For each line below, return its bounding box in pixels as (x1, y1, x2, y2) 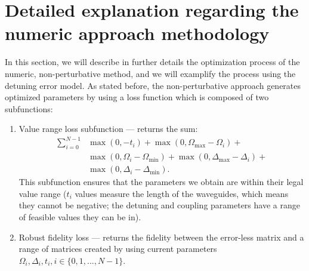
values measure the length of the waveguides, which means (75, 187, 289, 199)
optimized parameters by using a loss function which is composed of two (5, 91, 269, 103)
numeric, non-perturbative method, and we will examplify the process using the (5, 67, 296, 79)
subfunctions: (5, 102, 53, 115)
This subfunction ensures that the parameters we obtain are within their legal (18, 175, 304, 188)
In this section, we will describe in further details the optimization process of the (5, 56, 300, 68)
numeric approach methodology (5, 21, 270, 45)
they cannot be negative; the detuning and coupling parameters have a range (18, 199, 300, 211)
